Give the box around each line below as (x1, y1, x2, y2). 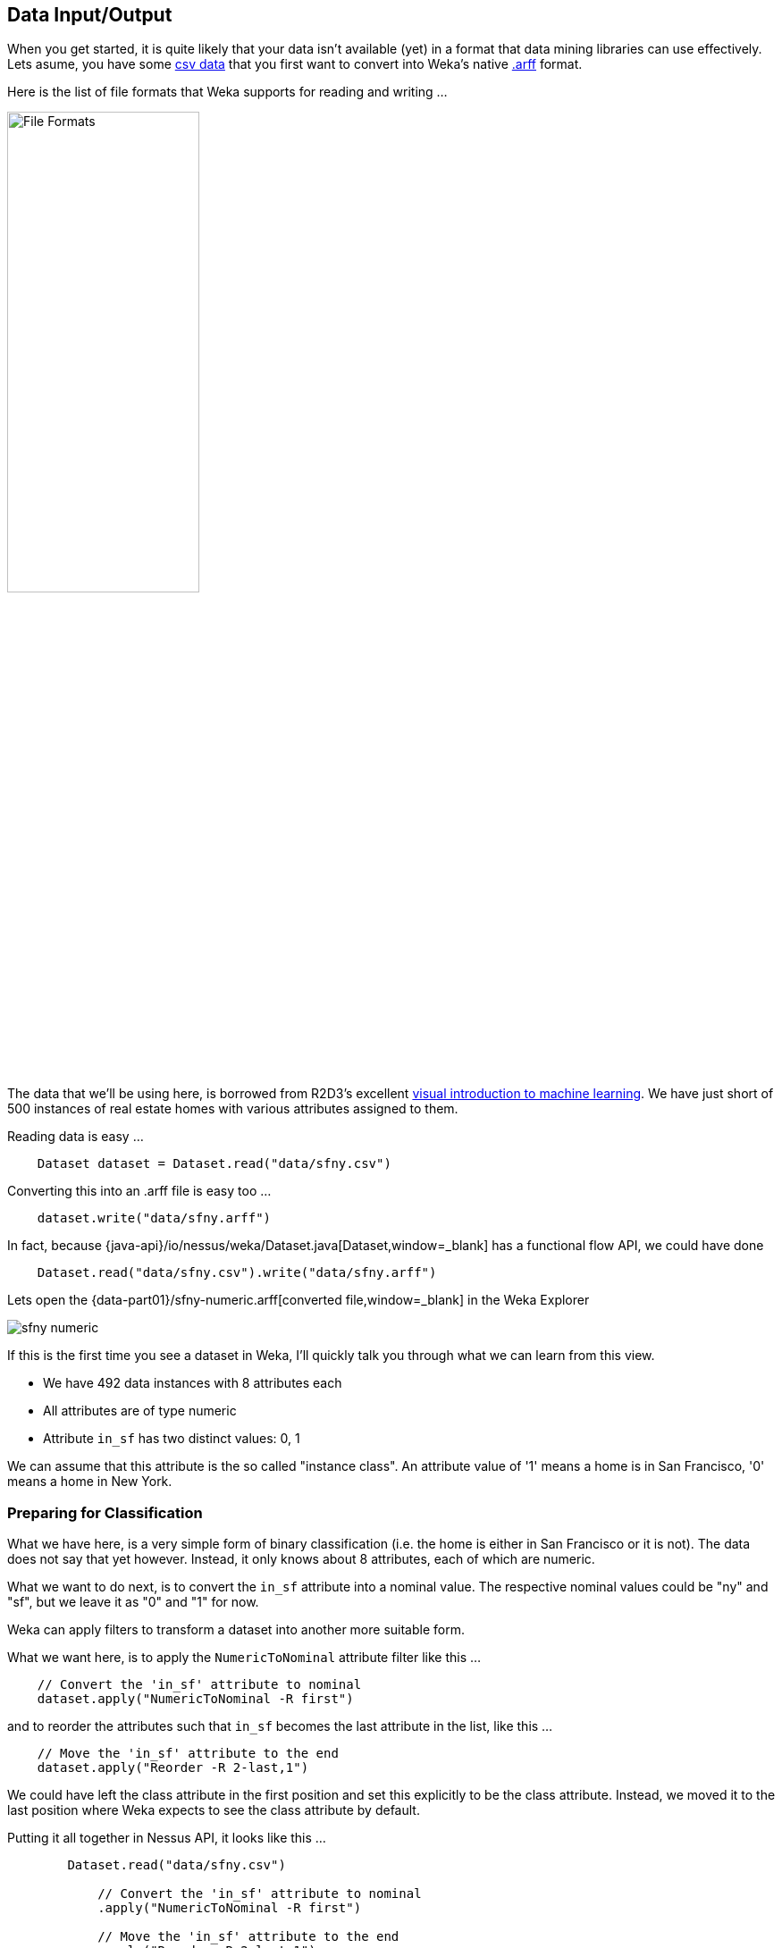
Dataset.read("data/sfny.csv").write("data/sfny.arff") (37, 1265, 437, 1280)
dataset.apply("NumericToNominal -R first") (37, 1692, 354, 1707)
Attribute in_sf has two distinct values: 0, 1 (43, 1431, 300, 1447)
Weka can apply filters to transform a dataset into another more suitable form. (7, 1622, 465, 1638)
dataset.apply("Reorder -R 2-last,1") (37, 1760, 309, 1776)
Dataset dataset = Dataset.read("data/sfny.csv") (37, 1156, 391, 1171)
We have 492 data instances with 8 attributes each (43, 1375, 342, 1391)
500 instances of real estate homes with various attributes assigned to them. (7, 1101, 458, 1117)
